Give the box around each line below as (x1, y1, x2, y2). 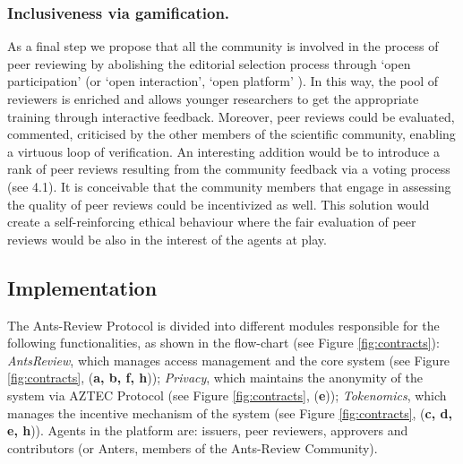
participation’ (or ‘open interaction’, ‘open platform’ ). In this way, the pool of (7, 72, 438, 90)
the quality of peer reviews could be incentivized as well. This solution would (7, 194, 430, 213)
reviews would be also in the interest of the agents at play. (7, 229, 327, 248)
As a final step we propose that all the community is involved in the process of (7, 37, 439, 56)
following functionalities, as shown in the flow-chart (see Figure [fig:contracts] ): (7, 333, 440, 352)
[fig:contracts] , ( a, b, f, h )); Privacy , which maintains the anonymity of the (7, 368, 423, 387)
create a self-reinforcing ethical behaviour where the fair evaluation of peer (7, 212, 416, 231)
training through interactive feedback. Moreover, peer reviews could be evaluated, (7, 107, 455, 125)
